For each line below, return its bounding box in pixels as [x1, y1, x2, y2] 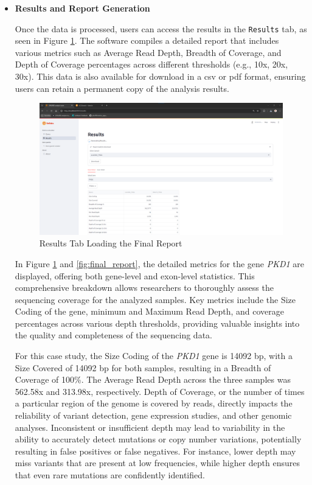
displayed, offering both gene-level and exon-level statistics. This [15, 269, 255, 282]
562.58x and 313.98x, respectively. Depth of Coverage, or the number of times [15, 385, 305, 397]
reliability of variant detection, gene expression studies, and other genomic [15, 409, 292, 422]
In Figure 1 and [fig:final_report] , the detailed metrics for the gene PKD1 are [15, 257, 305, 270]
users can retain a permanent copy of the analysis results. [15, 82, 229, 94]
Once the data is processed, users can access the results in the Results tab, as [15, 22, 307, 35]
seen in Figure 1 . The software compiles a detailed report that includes [15, 34, 279, 47]
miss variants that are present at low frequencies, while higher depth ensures [15, 456, 300, 469]
